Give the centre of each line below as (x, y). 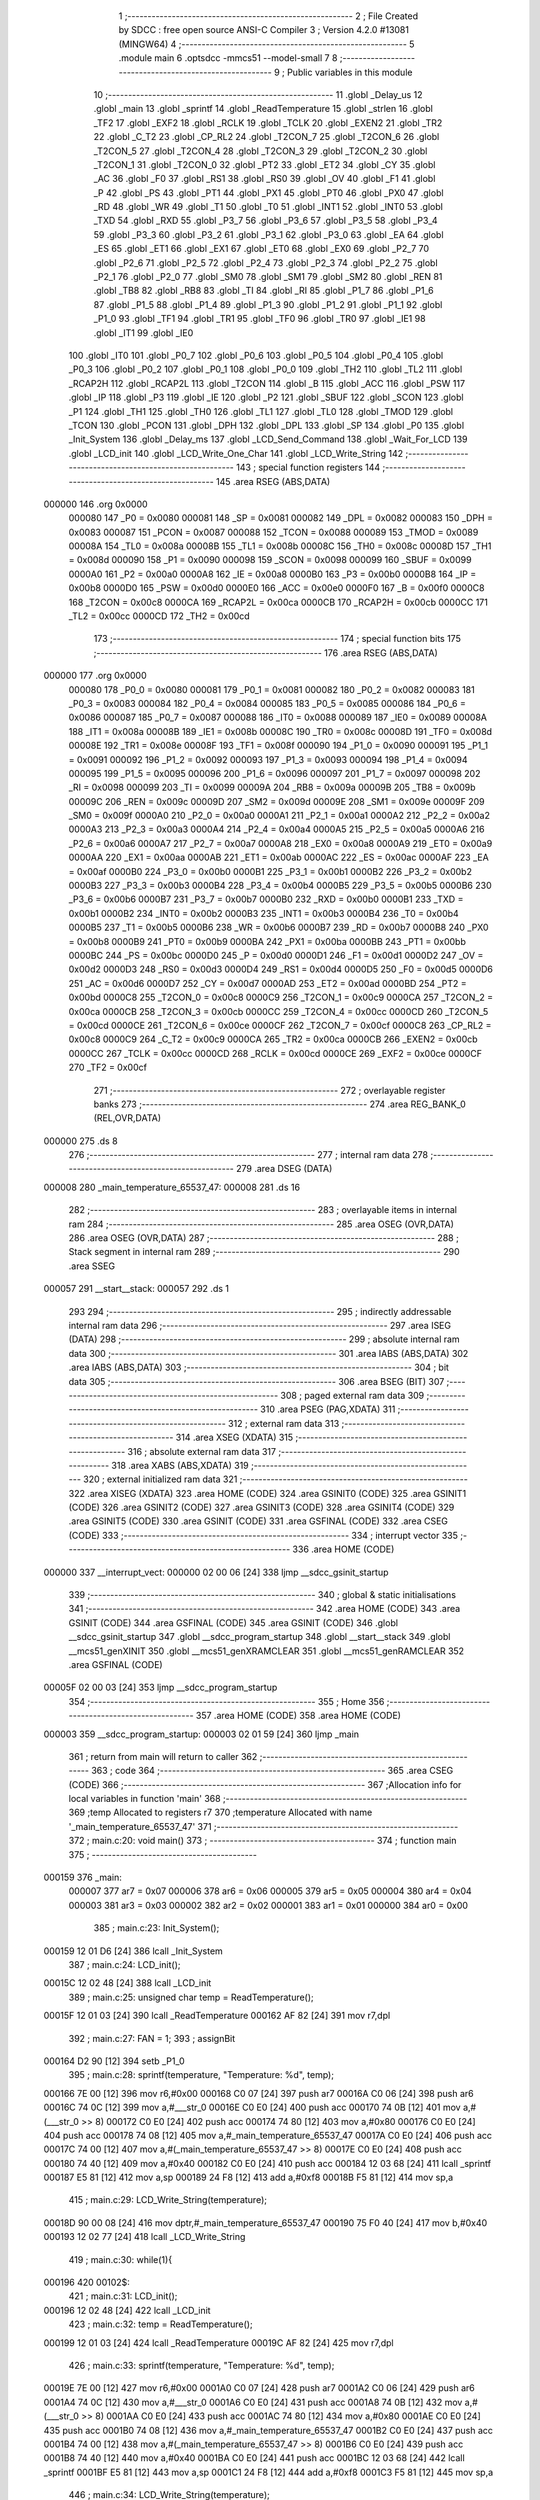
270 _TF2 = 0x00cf (107, 1067)
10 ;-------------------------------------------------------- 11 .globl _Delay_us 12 (258, 94)
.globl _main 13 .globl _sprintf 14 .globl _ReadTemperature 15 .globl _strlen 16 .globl (263, 109)
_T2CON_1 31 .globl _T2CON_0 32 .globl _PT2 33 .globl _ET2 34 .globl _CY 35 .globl (264, 164)
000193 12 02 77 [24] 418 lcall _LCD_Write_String (144, 2237)
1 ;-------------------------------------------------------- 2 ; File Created (268, 16)
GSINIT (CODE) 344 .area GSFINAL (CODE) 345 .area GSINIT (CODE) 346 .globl (233, 1622)
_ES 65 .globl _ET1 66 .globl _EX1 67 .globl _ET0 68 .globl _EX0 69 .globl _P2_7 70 (261, 249)
